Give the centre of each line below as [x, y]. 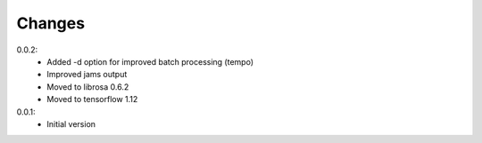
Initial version [71, 123]
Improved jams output [87, 75]
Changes [50, 23]
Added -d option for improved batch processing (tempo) [150, 61]
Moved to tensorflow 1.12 [92, 99]
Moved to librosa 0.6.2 [88, 87]
